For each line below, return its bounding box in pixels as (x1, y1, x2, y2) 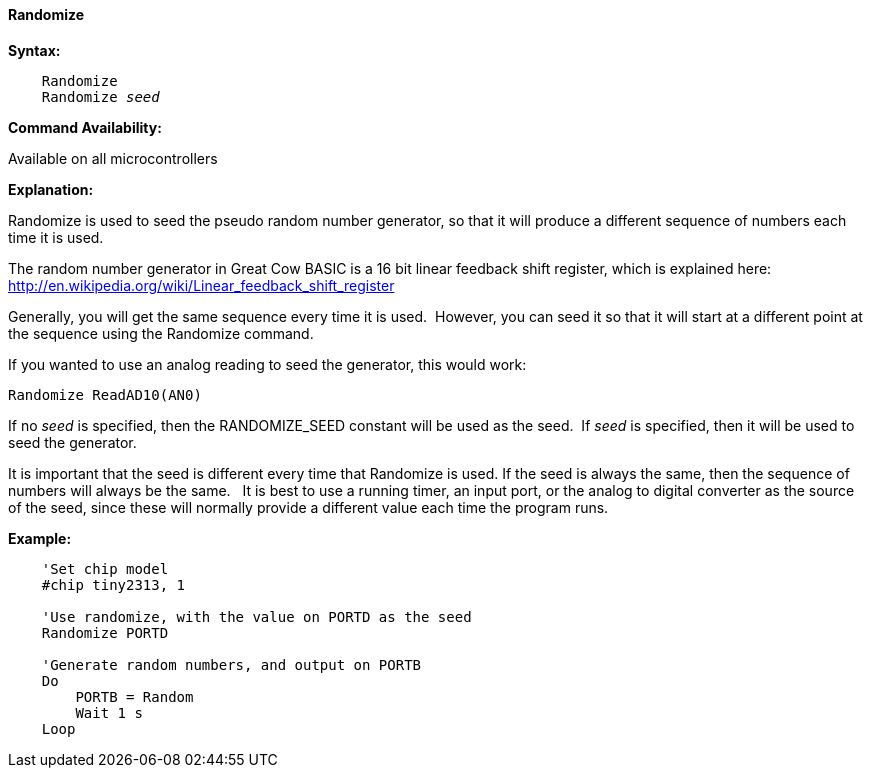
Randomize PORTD (41, 624, 169, 641)
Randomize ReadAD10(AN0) (8, 386, 202, 403)
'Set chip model (41, 560, 169, 577)
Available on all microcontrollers (8, 149, 218, 167)
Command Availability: (8, 118, 162, 136)
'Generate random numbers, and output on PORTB (41, 656, 422, 673)
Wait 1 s (75, 704, 143, 721)
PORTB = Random (75, 688, 194, 705)
